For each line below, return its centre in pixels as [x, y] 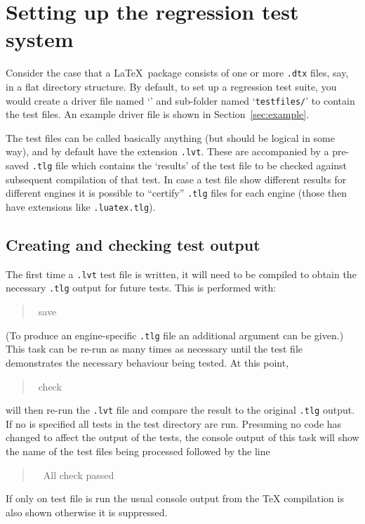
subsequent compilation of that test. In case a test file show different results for [176, 179]
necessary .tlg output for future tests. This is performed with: [141, 288]
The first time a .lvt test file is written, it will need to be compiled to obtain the [181, 274]
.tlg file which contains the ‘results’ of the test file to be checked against [190, 165]
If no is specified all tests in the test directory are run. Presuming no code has [174, 423]
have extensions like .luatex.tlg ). [81, 206]
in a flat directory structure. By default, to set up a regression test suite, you [171, 86]
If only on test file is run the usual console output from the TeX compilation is [175, 498]
